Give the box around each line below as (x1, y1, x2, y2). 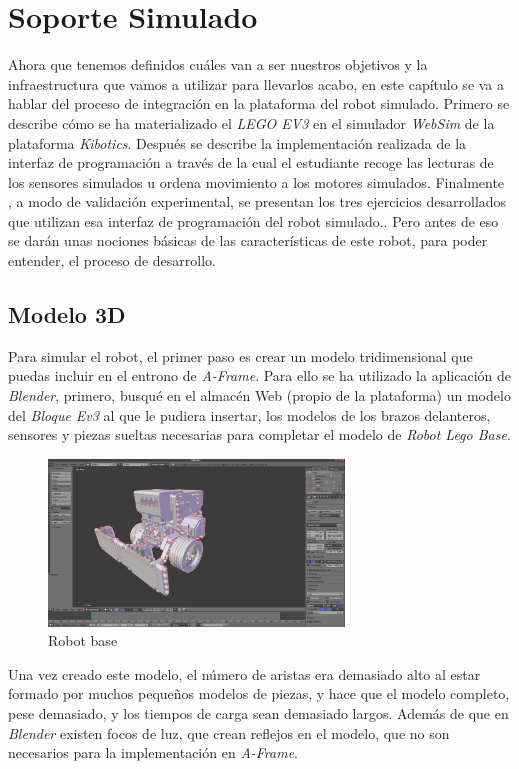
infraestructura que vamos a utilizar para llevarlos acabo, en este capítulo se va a (8, 73, 505, 94)
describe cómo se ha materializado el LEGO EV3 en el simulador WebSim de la (8, 112, 495, 133)
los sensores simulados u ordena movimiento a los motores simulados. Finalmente (8, 171, 505, 192)
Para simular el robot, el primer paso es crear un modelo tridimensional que (8, 345, 473, 366)
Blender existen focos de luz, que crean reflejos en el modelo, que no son (8, 722, 450, 743)
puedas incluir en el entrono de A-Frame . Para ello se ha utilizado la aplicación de (8, 365, 511, 386)
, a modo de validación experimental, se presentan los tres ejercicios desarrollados (8, 191, 507, 212)
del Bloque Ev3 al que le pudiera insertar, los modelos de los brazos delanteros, (8, 404, 491, 425)
